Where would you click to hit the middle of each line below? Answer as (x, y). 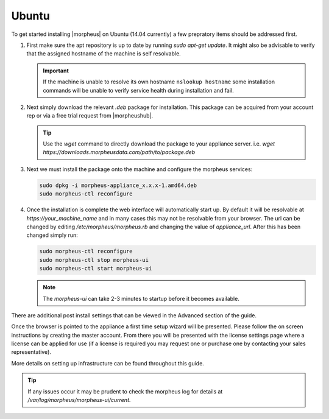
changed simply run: (52, 235)
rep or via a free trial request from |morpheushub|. (90, 116)
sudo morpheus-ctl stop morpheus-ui (94, 260)
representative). (31, 352)
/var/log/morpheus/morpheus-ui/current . (79, 400)
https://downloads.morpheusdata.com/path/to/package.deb (119, 152)
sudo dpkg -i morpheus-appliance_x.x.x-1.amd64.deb (118, 185)
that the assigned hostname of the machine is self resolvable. (104, 54)
